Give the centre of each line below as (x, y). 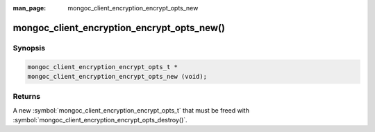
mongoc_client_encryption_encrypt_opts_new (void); (117, 76)
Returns (27, 97)
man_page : (30, 8)
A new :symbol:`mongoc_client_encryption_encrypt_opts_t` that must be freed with (131, 110)
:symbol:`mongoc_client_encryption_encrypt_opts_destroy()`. (100, 120)
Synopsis (29, 48)
